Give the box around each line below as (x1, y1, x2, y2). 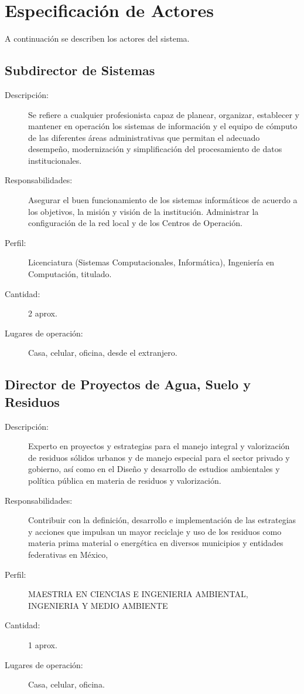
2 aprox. (28, 307, 57, 319)
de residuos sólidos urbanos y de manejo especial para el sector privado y (28, 451, 290, 463)
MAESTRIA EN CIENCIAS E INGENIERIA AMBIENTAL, (28, 588, 248, 600)
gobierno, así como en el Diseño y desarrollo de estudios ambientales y (28, 463, 280, 475)
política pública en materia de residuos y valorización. (28, 474, 221, 486)
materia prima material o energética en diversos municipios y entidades (28, 537, 283, 549)
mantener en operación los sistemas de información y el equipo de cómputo (28, 120, 298, 132)
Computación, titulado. (28, 268, 112, 280)
